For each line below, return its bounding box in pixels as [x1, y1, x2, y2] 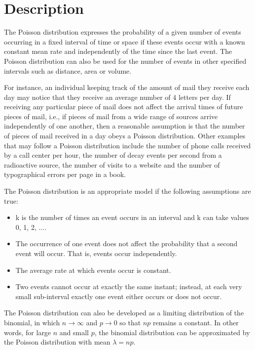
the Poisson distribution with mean [4, 337, 110, 347]
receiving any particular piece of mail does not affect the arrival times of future [4, 101, 243, 112]
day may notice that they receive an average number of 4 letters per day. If [4, 91, 231, 102]
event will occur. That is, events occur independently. [15, 248, 177, 258]
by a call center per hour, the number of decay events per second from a [4, 150, 222, 160]
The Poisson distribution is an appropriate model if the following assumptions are [4, 186, 251, 196]
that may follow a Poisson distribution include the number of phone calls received [4, 140, 251, 150]
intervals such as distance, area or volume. [4, 65, 132, 76]
